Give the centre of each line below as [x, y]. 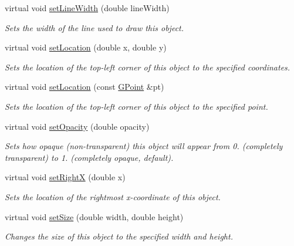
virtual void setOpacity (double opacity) [77, 126]
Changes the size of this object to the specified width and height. [119, 236]
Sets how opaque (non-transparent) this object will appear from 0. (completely [144, 146]
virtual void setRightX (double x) [65, 177]
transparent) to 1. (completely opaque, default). [89, 157]
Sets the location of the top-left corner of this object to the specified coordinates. [148, 67]
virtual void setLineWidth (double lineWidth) [87, 8]
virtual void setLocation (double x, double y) [86, 47]
